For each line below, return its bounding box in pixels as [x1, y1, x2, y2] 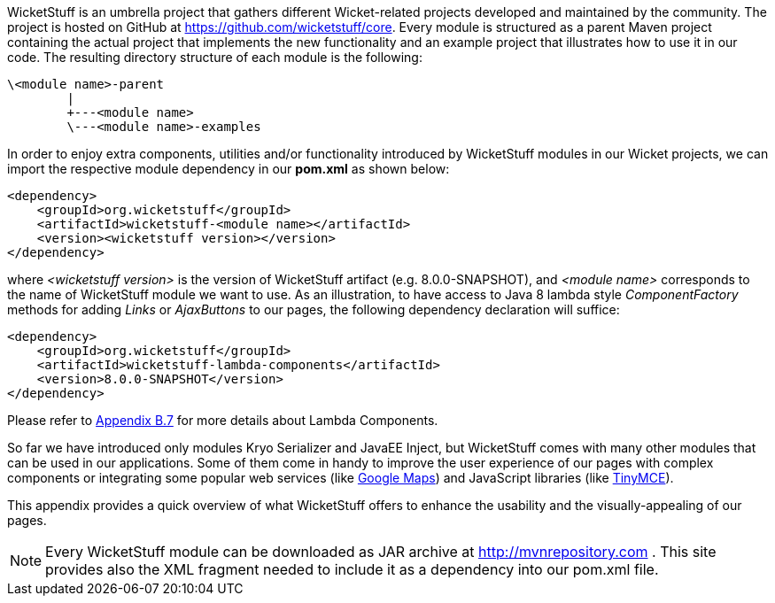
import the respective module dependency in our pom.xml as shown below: [7, 161, 450, 176]
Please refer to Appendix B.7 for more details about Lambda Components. [7, 413, 438, 428]
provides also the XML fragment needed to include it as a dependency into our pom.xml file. [45, 560, 659, 578]
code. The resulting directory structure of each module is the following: [7, 50, 422, 65]
